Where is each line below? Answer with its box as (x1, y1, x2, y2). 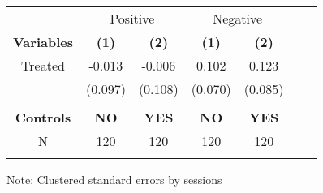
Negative (213, 9, 263, 28)
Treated (21, 56, 65, 75)
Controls (15, 108, 71, 127)
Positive (110, 9, 155, 28)
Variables (13, 32, 73, 51)
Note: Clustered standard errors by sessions (6, 171, 222, 187)
